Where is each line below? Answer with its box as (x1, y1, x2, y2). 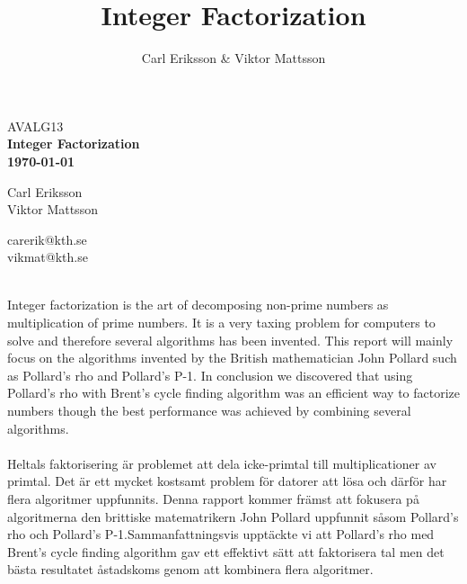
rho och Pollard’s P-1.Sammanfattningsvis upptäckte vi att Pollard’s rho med (7, 525, 435, 544)
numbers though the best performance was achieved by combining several (7, 401, 411, 420)
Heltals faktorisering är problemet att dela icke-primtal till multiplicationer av (7, 454, 436, 472)
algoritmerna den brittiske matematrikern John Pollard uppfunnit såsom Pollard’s (7, 507, 459, 526)
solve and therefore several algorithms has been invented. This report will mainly (7, 330, 454, 349)
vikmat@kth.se (7, 247, 88, 266)
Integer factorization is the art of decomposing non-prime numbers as (7, 295, 389, 314)
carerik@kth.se (7, 229, 87, 248)
